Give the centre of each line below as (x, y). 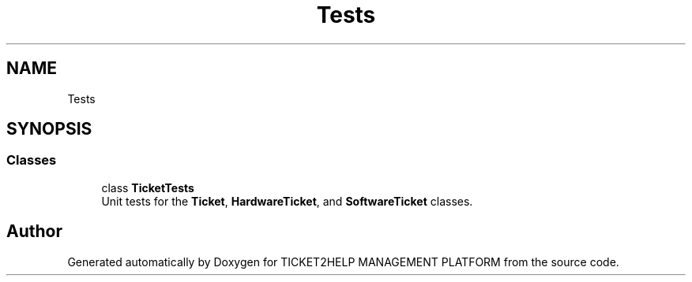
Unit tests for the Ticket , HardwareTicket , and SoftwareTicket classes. (287, 201)
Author (34, 232)
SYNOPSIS (49, 129)
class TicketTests (148, 187)
